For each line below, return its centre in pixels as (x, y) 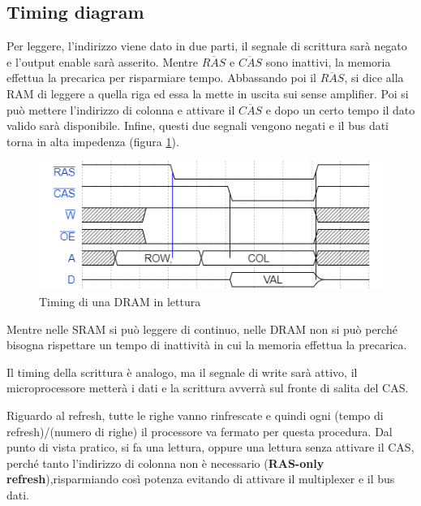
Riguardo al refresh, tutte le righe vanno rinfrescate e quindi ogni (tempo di (195, 415)
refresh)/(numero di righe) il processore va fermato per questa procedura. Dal (200, 431)
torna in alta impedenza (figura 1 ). (93, 141)
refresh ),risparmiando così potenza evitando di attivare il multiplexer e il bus (201, 479)
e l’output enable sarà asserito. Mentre (103, 61)
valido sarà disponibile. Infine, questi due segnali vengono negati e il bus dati (198, 125)
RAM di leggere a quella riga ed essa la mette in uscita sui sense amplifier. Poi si (208, 93)
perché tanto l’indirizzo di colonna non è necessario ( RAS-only (165, 463)
